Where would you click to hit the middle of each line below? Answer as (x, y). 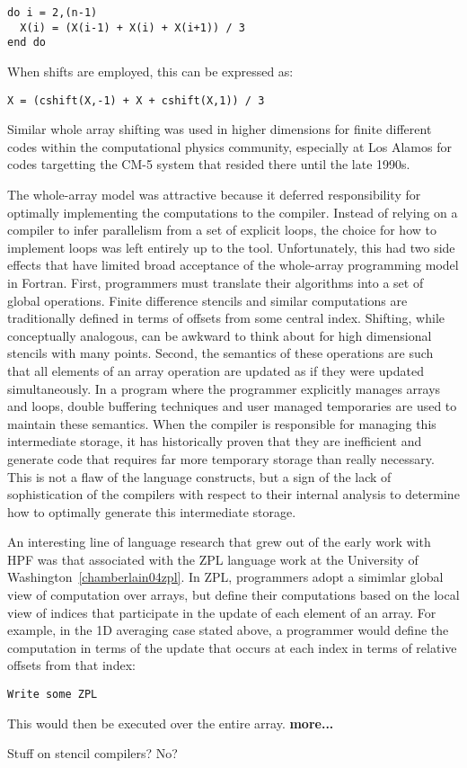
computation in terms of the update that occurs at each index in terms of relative (232, 647)
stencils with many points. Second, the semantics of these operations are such (220, 353)
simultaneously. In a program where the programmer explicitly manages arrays (224, 388)
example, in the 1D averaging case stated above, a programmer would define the (228, 630)
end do (26, 43)
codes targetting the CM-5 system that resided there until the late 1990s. (209, 164)
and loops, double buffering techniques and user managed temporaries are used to (232, 406)
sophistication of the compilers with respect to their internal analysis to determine (233, 494)
